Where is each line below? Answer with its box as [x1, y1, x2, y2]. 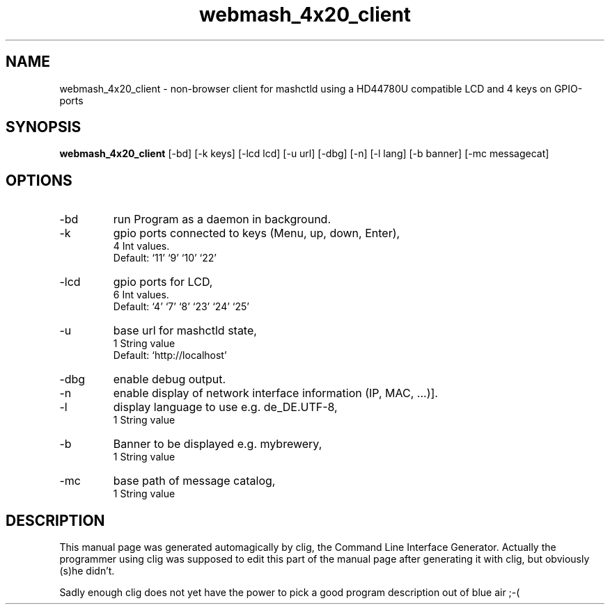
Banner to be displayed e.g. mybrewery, [113, 437, 322, 451]
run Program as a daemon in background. [113, 212, 331, 227]
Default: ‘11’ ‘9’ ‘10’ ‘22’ [113, 252, 217, 264]
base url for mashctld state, [113, 323, 257, 338]
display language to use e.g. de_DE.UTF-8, [113, 400, 338, 415]
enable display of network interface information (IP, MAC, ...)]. [113, 386, 438, 401]
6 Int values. [113, 289, 169, 301]
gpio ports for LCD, [113, 275, 213, 289]
